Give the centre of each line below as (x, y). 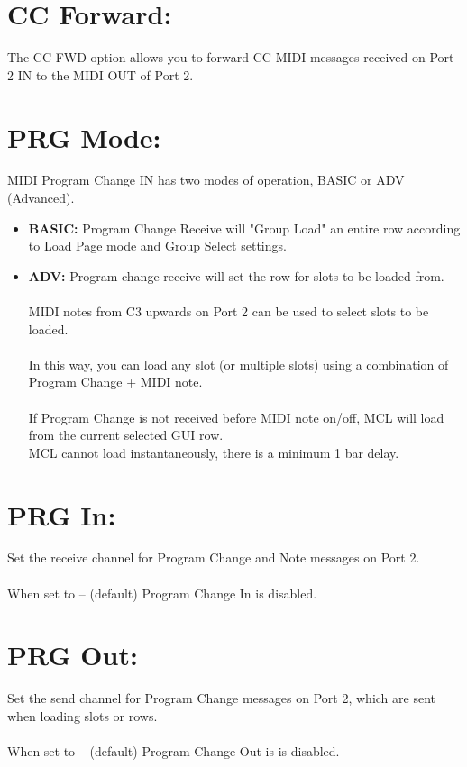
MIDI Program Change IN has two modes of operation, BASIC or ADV (206, 180)
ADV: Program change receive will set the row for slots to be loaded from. (236, 275)
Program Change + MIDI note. (115, 382)
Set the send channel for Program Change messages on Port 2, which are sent (221, 698)
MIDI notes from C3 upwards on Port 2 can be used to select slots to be (229, 311)
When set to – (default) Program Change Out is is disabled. (174, 751)
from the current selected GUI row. (126, 435)
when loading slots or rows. (82, 715)
